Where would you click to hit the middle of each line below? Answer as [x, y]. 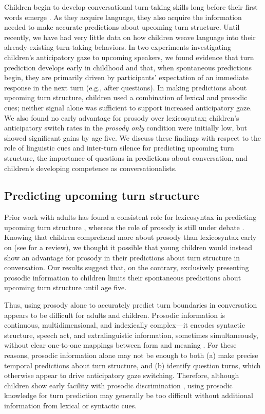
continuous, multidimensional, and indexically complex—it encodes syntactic [125, 325]
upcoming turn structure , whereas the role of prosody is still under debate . [124, 227]
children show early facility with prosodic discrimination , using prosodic [118, 385]
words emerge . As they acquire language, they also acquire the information [123, 17]
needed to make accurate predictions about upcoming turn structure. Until [122, 27]
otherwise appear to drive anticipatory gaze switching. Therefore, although [122, 375]
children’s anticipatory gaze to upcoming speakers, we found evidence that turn [129, 57]
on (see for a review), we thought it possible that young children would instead [128, 247]
